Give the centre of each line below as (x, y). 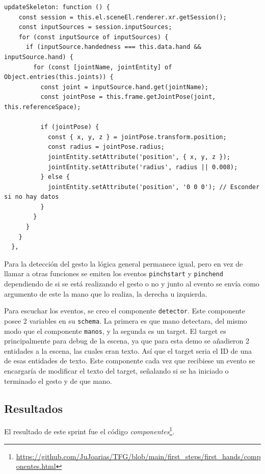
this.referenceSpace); (43, 107)
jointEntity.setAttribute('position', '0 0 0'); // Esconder (154, 187)
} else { (55, 177)
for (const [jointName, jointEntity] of (103, 67)
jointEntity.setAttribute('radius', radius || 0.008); (143, 167)
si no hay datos (32, 197)
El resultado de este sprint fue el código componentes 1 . (89, 431)
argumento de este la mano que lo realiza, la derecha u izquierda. (106, 293)
